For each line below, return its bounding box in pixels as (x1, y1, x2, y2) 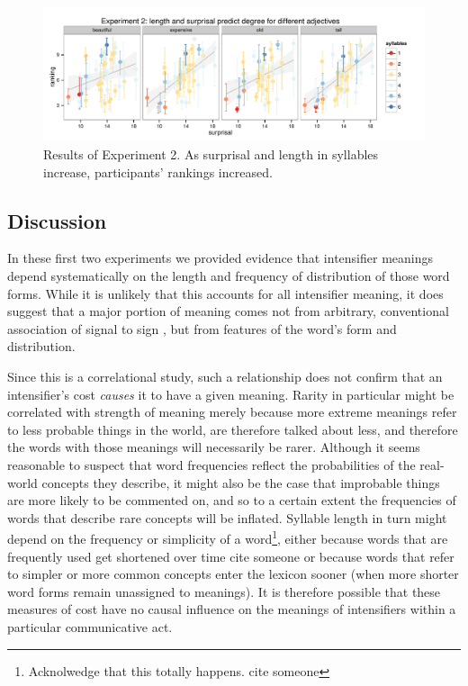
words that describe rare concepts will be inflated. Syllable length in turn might (7, 508, 447, 527)
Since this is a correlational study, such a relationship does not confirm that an (7, 367, 443, 386)
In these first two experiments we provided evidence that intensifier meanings (7, 248, 434, 267)
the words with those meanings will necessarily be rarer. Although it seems (7, 438, 420, 456)
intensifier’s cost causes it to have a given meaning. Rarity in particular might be (7, 384, 454, 403)
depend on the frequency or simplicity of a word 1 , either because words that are (7, 527, 448, 548)
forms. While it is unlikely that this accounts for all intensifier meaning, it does (7, 284, 444, 302)
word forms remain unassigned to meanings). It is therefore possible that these (7, 582, 441, 600)
